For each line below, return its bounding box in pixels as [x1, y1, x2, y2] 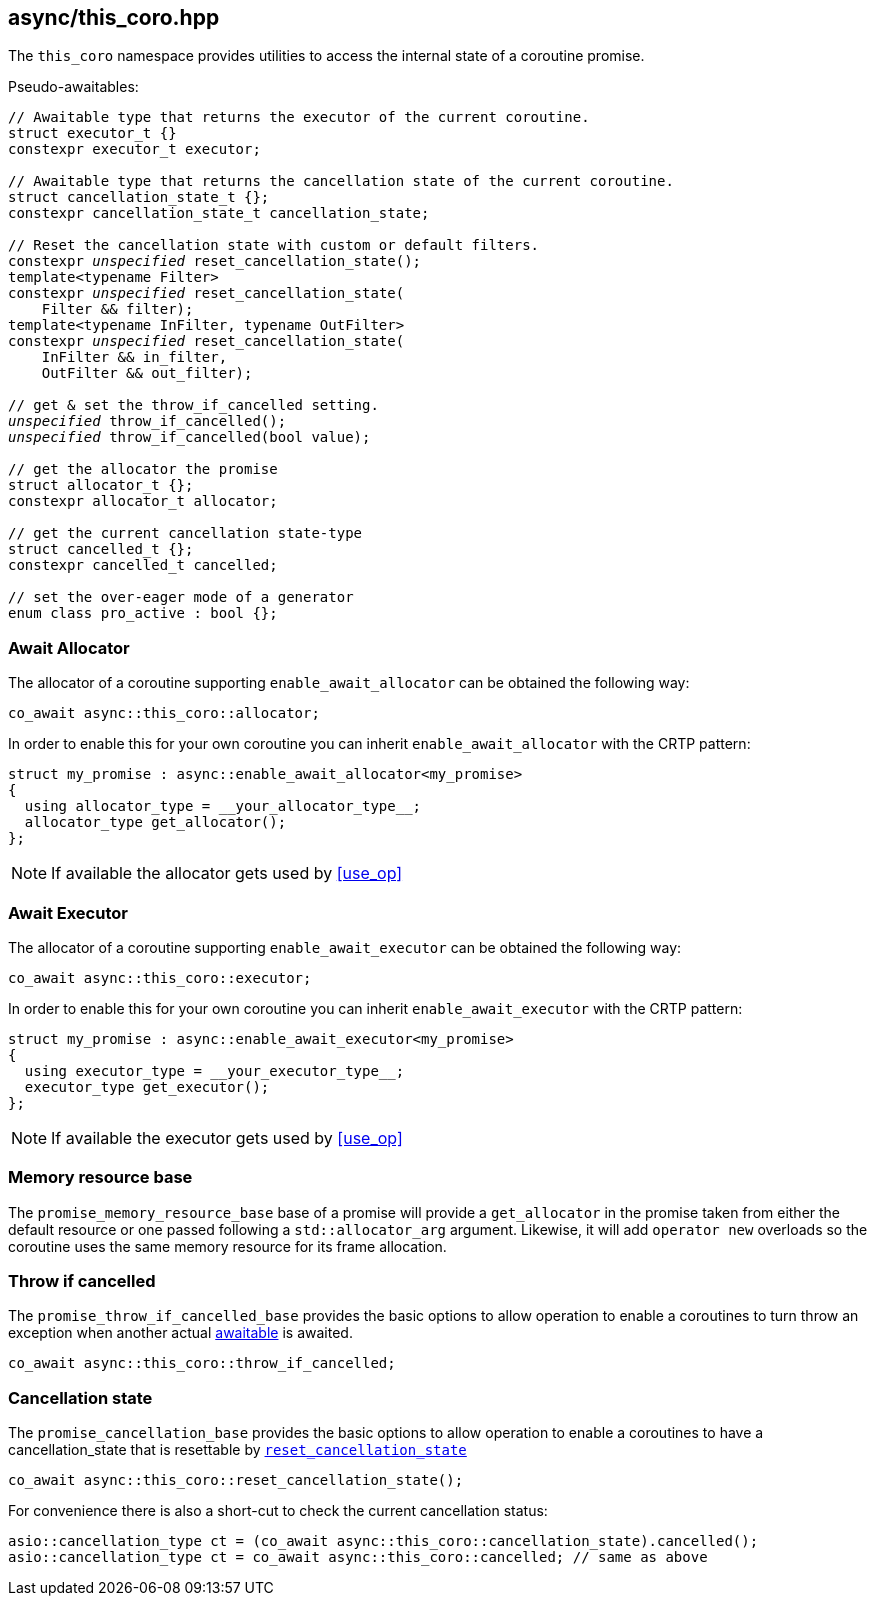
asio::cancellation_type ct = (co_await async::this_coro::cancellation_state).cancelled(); [8, 1533, 759, 1550]
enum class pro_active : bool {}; [8, 605, 278, 622]
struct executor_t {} [8, 125, 177, 142]
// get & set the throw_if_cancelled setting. [8, 397, 379, 414]
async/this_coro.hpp [8, 5, 220, 30]
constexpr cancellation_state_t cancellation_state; [8, 205, 430, 222]
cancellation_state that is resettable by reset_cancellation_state [8, 1441, 467, 1459]
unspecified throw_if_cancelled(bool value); [8, 429, 371, 446]
